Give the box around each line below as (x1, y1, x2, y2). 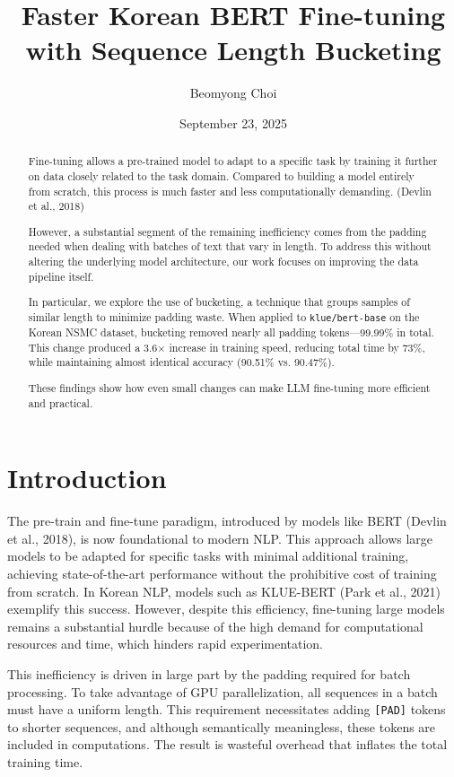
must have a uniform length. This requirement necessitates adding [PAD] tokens (7, 700, 446, 719)
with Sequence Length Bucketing (25, 31, 441, 68)
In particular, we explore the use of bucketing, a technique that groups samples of (28, 294, 410, 310)
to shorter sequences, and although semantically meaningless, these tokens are (7, 717, 436, 736)
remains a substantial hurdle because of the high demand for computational (7, 616, 423, 635)
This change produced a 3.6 (28, 339, 158, 354)
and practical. (28, 395, 93, 410)
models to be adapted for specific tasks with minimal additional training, (7, 546, 409, 565)
